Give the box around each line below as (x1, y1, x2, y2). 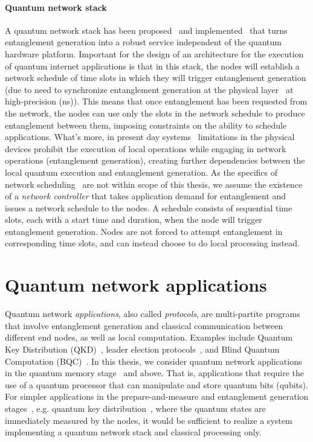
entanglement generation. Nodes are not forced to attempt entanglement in (5, 225, 283, 237)
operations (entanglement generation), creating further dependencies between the (5, 154, 305, 167)
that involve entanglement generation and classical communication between (5, 319, 283, 331)
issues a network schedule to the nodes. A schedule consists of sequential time (5, 201, 292, 214)
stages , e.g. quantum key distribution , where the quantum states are (5, 402, 266, 414)
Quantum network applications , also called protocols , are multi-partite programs (5, 307, 300, 320)
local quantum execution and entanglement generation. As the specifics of (5, 165, 277, 178)
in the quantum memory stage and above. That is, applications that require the (5, 367, 305, 379)
